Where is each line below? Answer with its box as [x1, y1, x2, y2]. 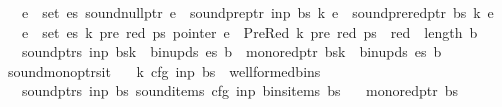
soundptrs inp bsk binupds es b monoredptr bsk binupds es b [21, 41, 442, 62]
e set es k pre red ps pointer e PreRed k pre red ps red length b [21, 21, 478, 42]
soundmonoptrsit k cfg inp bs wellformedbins [7, 60, 321, 81]
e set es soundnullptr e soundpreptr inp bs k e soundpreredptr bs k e [21, 2, 494, 22]
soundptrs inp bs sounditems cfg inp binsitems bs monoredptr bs [21, 80, 459, 101]
